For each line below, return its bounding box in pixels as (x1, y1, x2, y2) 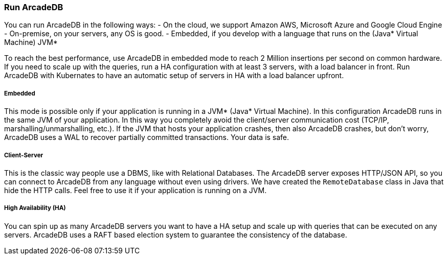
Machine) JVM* (4, 38, 58, 47)
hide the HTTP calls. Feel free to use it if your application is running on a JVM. (4, 185, 267, 195)
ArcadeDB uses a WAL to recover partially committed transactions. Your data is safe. (4, 133, 289, 142)
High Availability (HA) (4, 204, 66, 212)
